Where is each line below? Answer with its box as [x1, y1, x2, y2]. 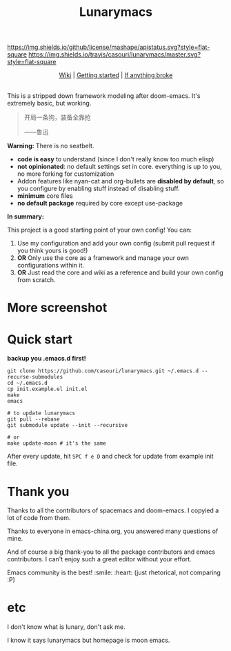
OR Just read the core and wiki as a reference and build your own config [17, 268, 224, 277]
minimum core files [17, 192, 74, 200]
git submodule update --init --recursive [7, 422, 128, 429]
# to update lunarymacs [7, 410, 76, 417]
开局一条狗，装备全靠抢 [23, 113, 91, 121]
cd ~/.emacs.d [7, 380, 48, 387]
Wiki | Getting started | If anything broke [59, 71, 173, 79]
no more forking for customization [17, 170, 114, 178]
